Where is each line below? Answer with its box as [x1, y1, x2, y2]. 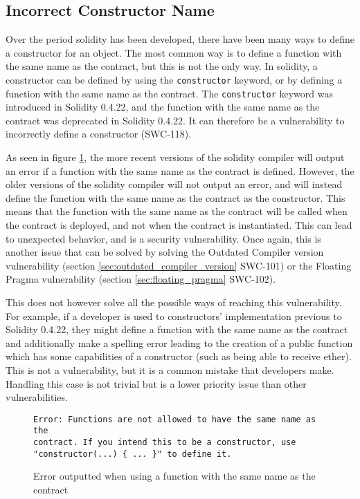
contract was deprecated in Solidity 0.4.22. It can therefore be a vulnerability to [6, 113, 345, 127]
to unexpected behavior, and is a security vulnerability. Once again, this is [6, 231, 321, 245]
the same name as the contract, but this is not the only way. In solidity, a [6, 59, 318, 73]
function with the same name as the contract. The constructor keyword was [6, 86, 333, 100]
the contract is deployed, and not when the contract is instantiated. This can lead [6, 218, 352, 232]
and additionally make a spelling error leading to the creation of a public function [6, 335, 353, 350]
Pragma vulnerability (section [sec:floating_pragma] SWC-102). [6, 272, 276, 286]
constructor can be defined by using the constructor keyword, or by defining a [6, 72, 343, 86]
